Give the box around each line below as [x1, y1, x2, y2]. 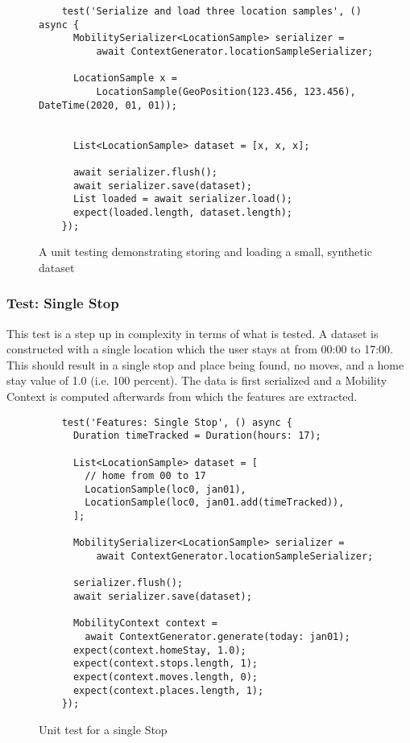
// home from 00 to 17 [85, 470, 206, 482]
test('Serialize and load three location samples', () [61, 6, 362, 17]
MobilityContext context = [72, 617, 217, 629]
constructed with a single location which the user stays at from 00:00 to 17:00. [6, 341, 393, 357]
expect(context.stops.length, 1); [72, 658, 259, 670]
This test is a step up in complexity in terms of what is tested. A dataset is [6, 324, 379, 341]
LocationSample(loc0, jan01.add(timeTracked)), [85, 497, 345, 509]
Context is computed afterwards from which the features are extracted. [6, 387, 358, 404]
